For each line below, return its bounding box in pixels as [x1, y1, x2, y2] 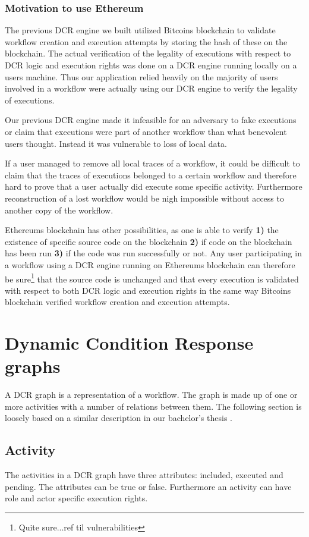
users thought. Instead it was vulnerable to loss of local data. [5, 137, 227, 149]
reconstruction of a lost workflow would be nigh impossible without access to [5, 191, 284, 204]
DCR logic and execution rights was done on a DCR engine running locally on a [5, 59, 297, 71]
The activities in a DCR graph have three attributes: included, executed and [5, 469, 283, 481]
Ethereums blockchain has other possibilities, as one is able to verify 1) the [5, 224, 279, 236]
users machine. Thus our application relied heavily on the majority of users [5, 70, 278, 83]
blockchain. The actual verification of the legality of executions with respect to [5, 47, 291, 59]
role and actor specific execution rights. [5, 492, 148, 504]
